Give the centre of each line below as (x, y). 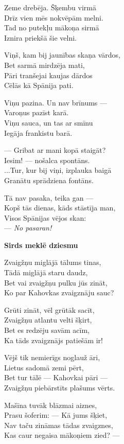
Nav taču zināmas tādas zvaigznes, (59, 425)
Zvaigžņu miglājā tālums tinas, (53, 262)
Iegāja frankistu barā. (38, 132)
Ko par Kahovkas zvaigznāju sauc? (59, 292)
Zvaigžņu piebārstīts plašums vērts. (60, 387)
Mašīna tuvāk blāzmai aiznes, (51, 405)
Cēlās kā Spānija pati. (39, 85)
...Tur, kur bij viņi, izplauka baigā (58, 170)
